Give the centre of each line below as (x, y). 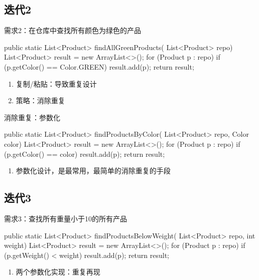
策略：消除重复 (40, 100)
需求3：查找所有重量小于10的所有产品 (66, 218)
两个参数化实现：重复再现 (58, 272)
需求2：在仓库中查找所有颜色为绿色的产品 (73, 30)
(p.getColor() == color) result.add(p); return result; (85, 154)
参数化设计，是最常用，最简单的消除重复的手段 (93, 171)
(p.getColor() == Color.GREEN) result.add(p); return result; (99, 66)
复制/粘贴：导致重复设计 (56, 83)
